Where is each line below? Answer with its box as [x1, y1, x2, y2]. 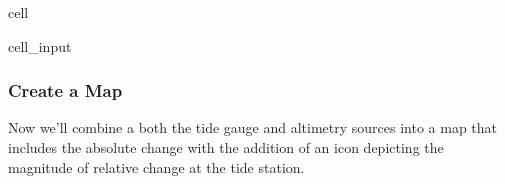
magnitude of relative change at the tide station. [8, 156, 305, 177]
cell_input [8, 35, 72, 56]
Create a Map [8, 78, 123, 103]
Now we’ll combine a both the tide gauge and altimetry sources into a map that [8, 117, 498, 138]
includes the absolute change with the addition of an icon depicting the [8, 137, 444, 157]
